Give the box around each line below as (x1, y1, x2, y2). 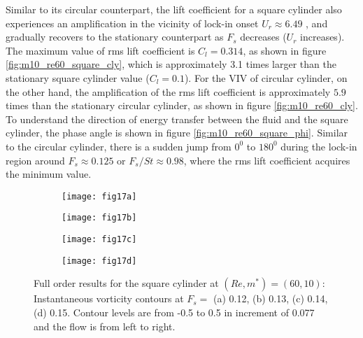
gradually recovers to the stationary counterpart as (6, 29, 224, 44)
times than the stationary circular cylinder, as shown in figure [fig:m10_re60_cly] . (6, 98, 358, 113)
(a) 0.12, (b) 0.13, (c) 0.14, (213, 291, 328, 306)
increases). (300, 29, 345, 44)
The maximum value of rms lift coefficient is (6, 43, 195, 57)
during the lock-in (280, 139, 357, 153)
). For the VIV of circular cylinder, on (184, 70, 348, 85)
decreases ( (240, 29, 287, 44)
